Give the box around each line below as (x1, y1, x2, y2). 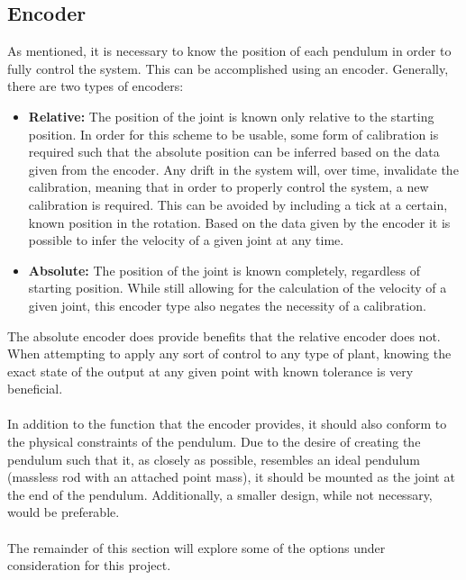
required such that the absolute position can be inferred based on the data (28, 142, 440, 161)
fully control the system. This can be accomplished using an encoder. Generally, (7, 59, 449, 77)
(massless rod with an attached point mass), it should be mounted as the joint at (7, 467, 455, 486)
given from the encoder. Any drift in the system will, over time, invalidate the (28, 159, 459, 178)
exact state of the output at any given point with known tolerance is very (7, 361, 414, 380)
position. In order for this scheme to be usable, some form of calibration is (28, 124, 439, 143)
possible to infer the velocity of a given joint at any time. (28, 231, 344, 249)
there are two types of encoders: (7, 77, 184, 95)
